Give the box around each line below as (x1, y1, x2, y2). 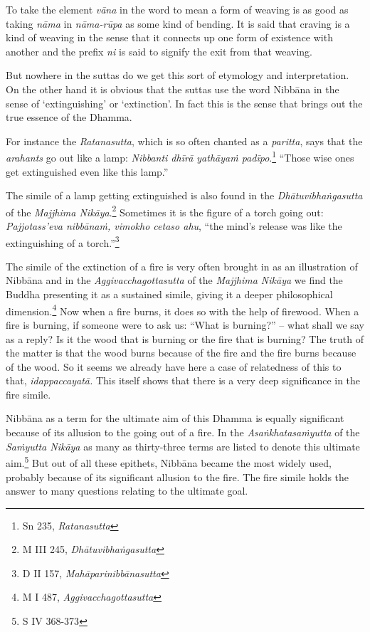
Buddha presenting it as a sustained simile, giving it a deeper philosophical (6, 287, 333, 302)
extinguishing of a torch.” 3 (6, 233, 120, 250)
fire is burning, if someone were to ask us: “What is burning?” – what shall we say (6, 317, 364, 332)
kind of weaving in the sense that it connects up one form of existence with (6, 30, 333, 45)
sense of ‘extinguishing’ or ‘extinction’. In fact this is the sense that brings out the (6, 95, 363, 110)
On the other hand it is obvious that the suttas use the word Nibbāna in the (6, 81, 339, 96)
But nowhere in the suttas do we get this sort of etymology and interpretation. (6, 68, 349, 83)
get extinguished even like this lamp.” (6, 164, 169, 179)
